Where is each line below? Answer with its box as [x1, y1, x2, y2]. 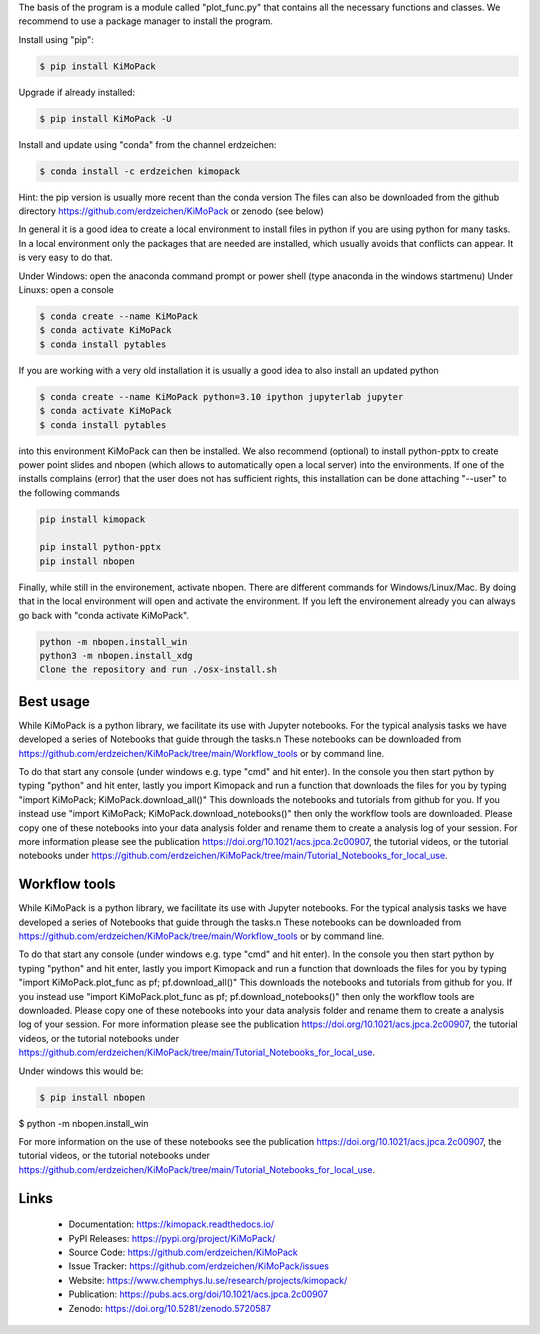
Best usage [18, 693, 90, 710]
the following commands [18, 486, 120, 499]
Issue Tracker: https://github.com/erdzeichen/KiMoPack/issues [68, 1260, 330, 1272]
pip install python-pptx [39, 541, 162, 553]
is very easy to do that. [18, 251, 114, 264]
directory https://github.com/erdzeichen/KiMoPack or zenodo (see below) [18, 205, 324, 217]
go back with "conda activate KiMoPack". [18, 609, 190, 621]
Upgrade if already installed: [18, 86, 135, 98]
